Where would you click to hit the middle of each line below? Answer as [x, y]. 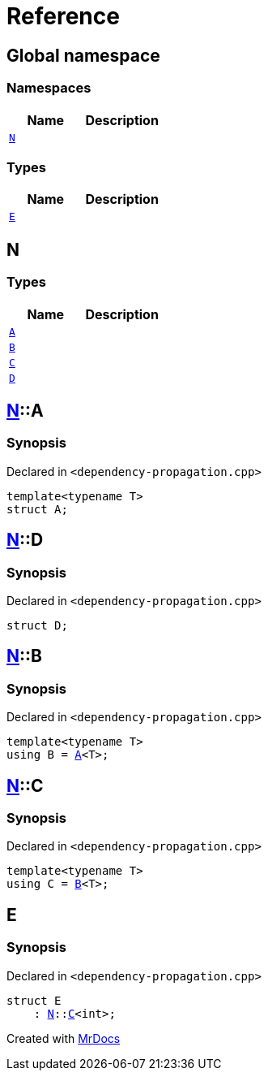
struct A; [37, 509]
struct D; [37, 625]
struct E [34, 1000]
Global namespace [83, 55]
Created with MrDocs [64, 1038]
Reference [63, 16]
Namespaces [49, 88]
